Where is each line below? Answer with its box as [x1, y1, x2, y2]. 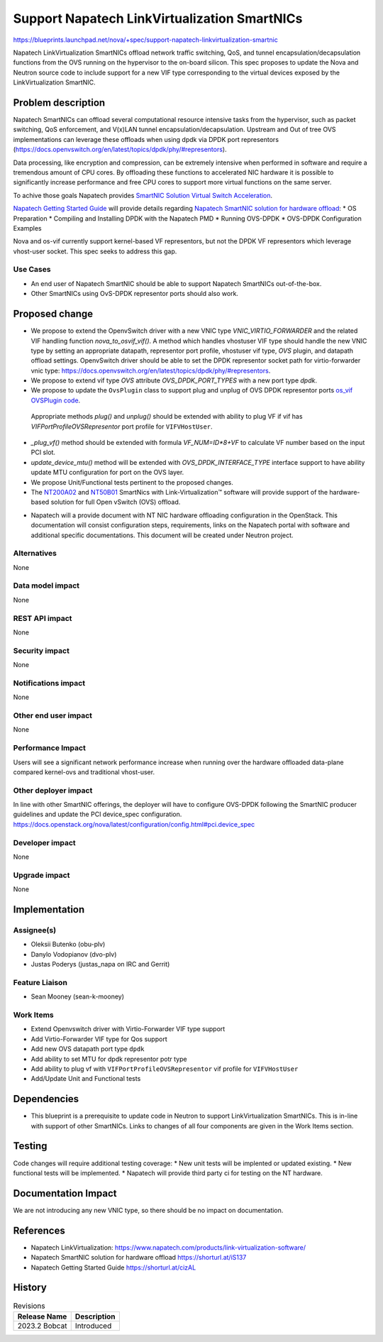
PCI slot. [30, 448, 56, 457]
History [13, 1282, 48, 1294]
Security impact [13, 646, 70, 656]
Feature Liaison [13, 977, 67, 987]
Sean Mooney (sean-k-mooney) [30, 992, 124, 1001]
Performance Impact [13, 743, 87, 753]
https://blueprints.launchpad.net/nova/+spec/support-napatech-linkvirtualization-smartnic [13, 35, 278, 44]
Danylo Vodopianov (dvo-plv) [30, 950, 117, 958]
